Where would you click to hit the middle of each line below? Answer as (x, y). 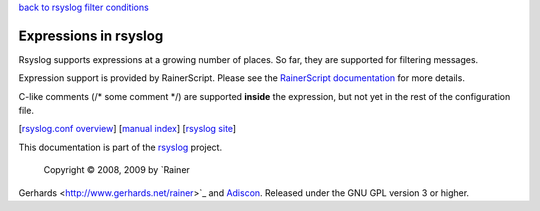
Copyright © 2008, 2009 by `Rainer (116, 170)
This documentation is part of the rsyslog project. (120, 147)
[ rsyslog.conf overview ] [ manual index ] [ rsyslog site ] (127, 129)
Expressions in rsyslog (91, 35)
